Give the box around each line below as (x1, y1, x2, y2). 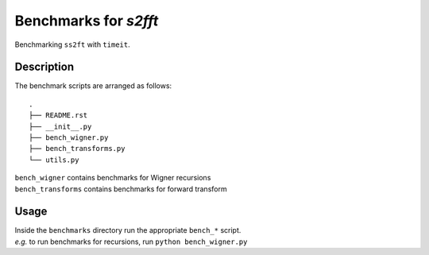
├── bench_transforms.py (29, 144, 126, 153)
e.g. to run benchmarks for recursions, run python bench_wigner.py (14, 237, 248, 246)
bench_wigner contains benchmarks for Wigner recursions (14, 173, 211, 183)
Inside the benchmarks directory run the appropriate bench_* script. (14, 226, 242, 235)
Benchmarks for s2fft (14, 12, 159, 29)
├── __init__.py (29, 122, 92, 131)
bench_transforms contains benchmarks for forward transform (14, 184, 227, 194)
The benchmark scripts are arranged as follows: (14, 81, 172, 91)
